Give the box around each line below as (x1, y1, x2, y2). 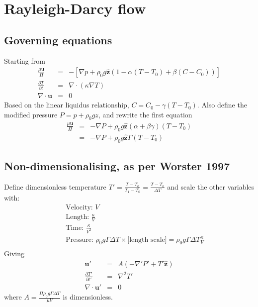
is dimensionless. (63, 292, 113, 302)
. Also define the (197, 100, 247, 110)
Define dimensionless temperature (4, 181, 106, 192)
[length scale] (127, 236, 167, 243)
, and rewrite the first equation (98, 109, 192, 119)
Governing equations (4, 32, 112, 47)
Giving (4, 248, 24, 259)
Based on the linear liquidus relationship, (4, 100, 129, 110)
